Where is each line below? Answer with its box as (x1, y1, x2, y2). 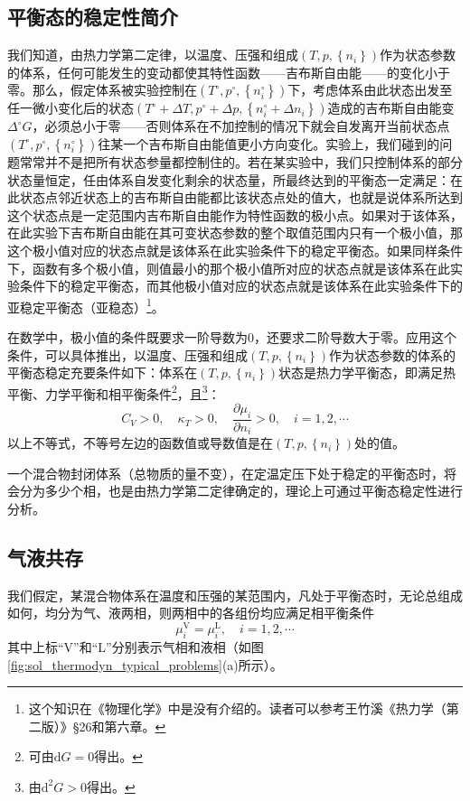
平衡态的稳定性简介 (7, 3, 178, 31)
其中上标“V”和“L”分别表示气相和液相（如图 (7, 637, 264, 656)
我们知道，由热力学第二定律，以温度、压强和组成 (7, 45, 298, 64)
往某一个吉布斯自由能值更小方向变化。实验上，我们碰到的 (98, 134, 440, 153)
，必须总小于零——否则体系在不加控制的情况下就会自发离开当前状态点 (32, 116, 450, 135)
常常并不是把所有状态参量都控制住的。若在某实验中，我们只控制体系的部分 (19, 152, 463, 171)
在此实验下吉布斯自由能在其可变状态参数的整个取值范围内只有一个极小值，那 (7, 223, 463, 242)
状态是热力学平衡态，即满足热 (278, 363, 456, 382)
